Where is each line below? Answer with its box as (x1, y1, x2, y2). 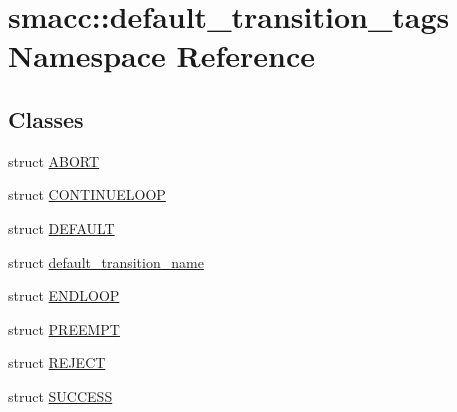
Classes (8, 103, 84, 134)
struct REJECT (8, 352, 106, 373)
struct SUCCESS (8, 385, 113, 406)
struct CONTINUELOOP (8, 184, 166, 205)
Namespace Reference (8, 35, 315, 76)
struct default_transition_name (8, 251, 204, 272)
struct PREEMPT (8, 318, 120, 339)
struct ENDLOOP (8, 285, 120, 306)
